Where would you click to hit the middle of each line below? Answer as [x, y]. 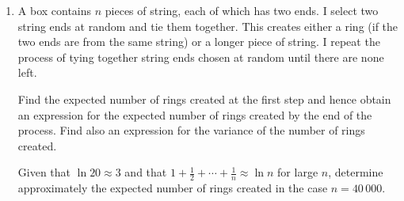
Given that [44, 172]
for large [298, 172]
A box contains [55, 10]
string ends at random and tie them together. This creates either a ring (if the [208, 26]
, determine [356, 172]
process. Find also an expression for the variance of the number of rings [191, 130]
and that [146, 172]
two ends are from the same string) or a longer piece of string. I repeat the [199, 42]
